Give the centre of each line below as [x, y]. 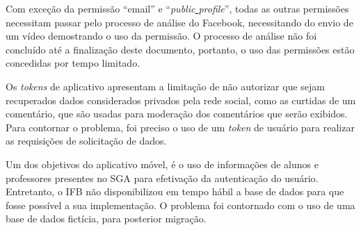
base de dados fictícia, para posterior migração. [106, 219]
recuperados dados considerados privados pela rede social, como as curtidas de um [181, 100]
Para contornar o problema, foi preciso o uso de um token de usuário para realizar [180, 127]
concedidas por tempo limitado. [73, 63]
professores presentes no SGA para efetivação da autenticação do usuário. [162, 178]
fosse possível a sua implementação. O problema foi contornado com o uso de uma [180, 205]
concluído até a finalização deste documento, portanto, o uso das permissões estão [180, 49]
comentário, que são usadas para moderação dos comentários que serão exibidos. [177, 114]
